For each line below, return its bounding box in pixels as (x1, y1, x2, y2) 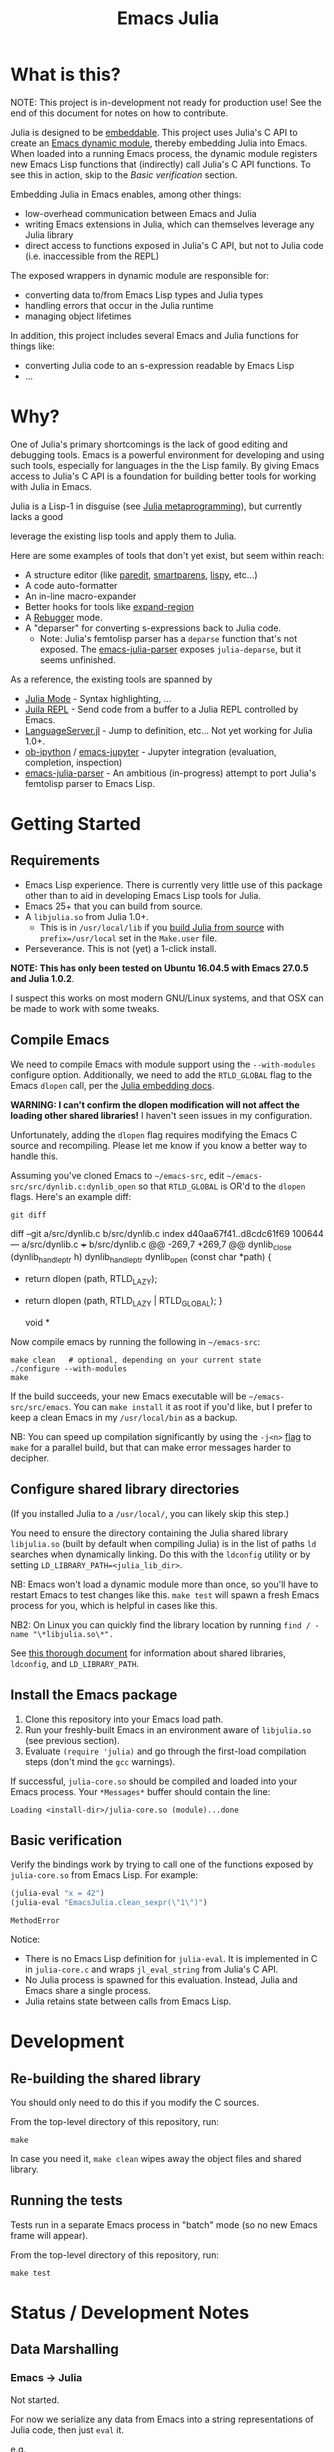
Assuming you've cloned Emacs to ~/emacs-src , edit (10, 1169, 225, 1181)
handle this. (10, 1150, 59, 1162)
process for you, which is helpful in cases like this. (10, 1599, 218, 1611)
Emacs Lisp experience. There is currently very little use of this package (24, 878, 323, 891)
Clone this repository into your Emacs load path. (24, 1713, 224, 1725)
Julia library (24, 228, 74, 241)
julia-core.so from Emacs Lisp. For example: (10, 1869, 199, 1881)
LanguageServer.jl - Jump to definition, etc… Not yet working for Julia (24, 724, 313, 736)
